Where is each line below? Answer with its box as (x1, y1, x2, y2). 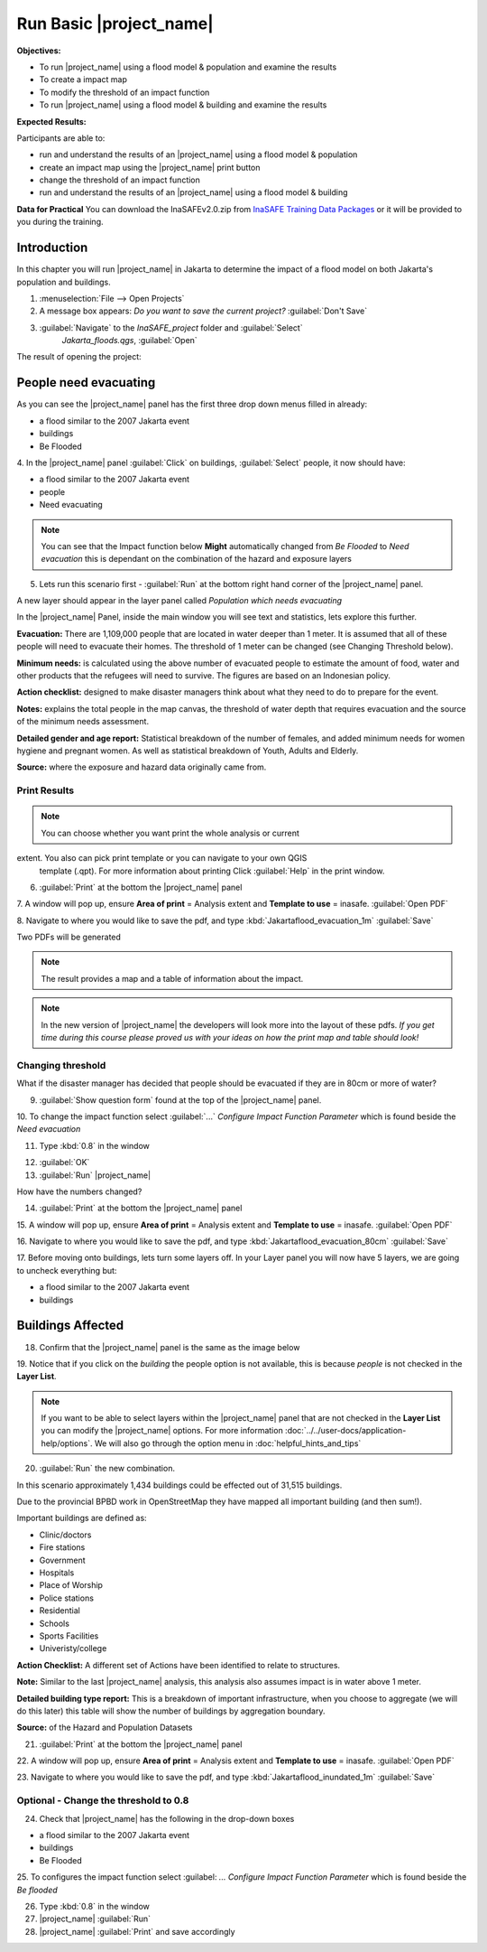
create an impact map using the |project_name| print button (39, 162, 261, 173)
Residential (39, 1605, 80, 1616)
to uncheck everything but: (16, 1265, 117, 1275)
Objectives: (16, 45, 61, 56)
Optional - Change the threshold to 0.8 (16, 1794, 189, 1807)
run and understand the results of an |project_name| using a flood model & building (39, 187, 348, 198)
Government (39, 1555, 86, 1565)
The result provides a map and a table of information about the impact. (41, 973, 304, 984)
